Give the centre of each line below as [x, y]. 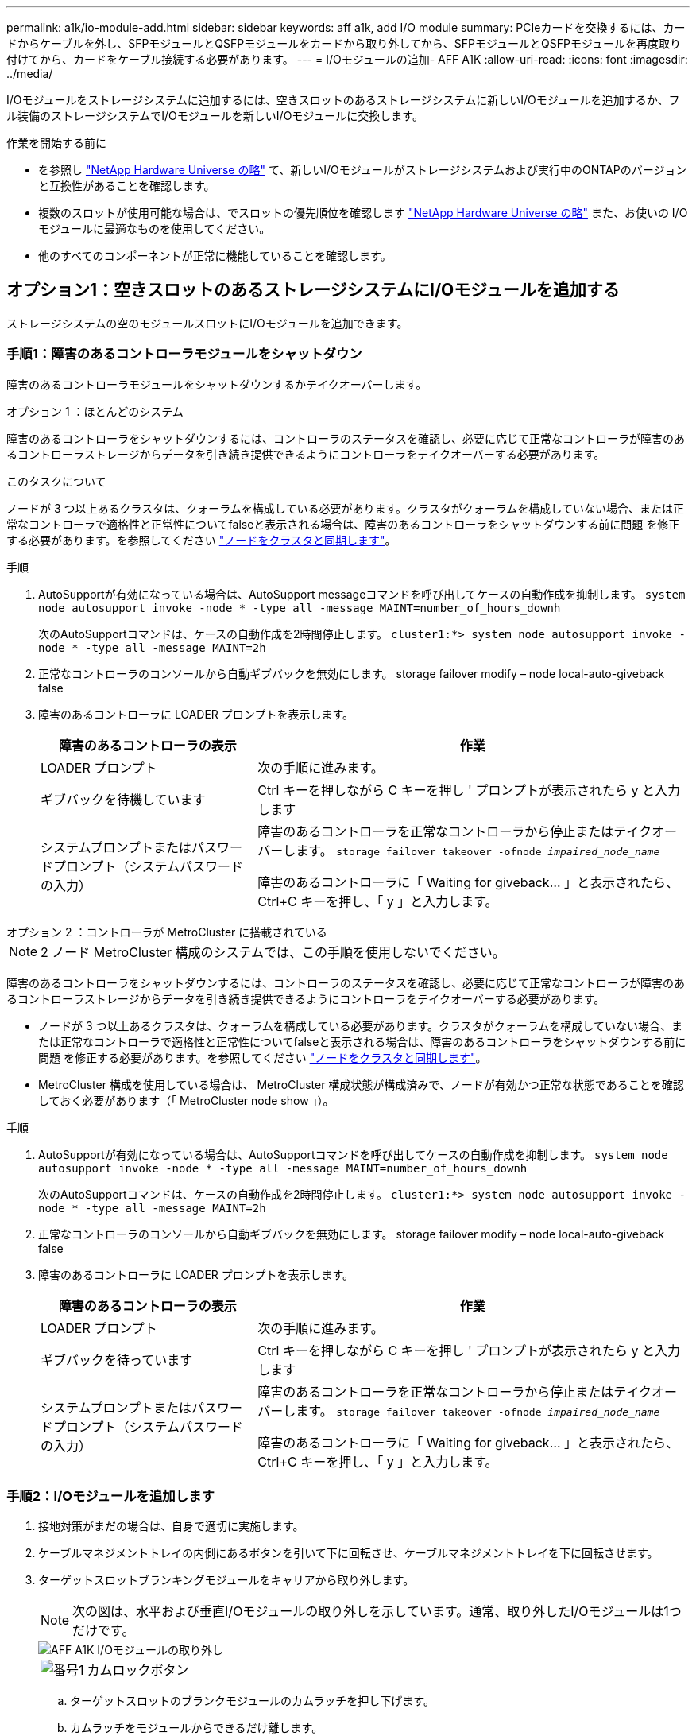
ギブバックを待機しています [123, 799]
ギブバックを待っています [117, 1360]
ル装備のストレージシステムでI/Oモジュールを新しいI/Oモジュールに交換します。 [215, 116]
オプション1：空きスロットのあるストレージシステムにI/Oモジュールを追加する [313, 290]
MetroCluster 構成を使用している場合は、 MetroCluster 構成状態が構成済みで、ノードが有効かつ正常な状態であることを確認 [361, 1084]
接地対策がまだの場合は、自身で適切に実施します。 [171, 1526]
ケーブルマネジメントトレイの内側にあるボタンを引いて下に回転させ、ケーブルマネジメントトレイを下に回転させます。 [348, 1553]
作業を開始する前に [56, 143]
